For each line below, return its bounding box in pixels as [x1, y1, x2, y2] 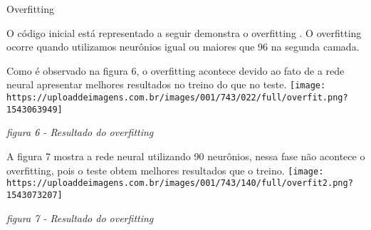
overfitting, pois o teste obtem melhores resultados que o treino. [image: [6, 162, 324, 177]
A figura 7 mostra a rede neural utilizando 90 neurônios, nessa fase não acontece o [6, 148, 365, 163]
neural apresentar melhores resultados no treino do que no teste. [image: [6, 77, 326, 92]
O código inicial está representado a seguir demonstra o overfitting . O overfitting [6, 25, 362, 40]
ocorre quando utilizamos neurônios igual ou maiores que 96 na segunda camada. [6, 39, 360, 54]
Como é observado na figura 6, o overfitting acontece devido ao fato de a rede [6, 63, 345, 78]
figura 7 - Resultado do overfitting [6, 210, 154, 225]
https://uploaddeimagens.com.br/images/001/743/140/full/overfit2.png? [6, 178, 353, 189]
